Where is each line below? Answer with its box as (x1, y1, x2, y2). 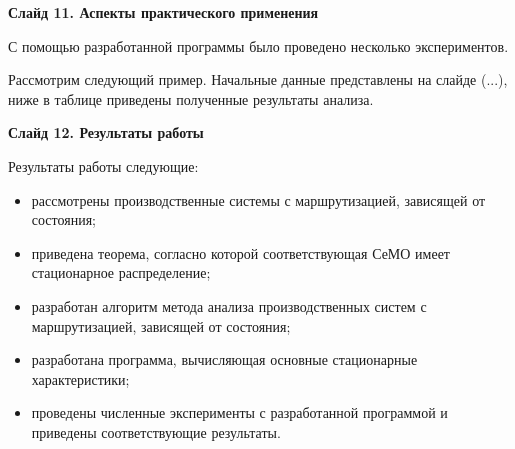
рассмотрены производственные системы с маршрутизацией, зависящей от (31, 189, 486, 210)
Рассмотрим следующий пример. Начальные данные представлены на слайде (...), (8, 69, 508, 90)
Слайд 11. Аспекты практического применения (8, 2, 319, 22)
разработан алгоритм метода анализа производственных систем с (31, 295, 427, 316)
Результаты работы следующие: (8, 155, 199, 176)
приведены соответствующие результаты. (31, 421, 281, 442)
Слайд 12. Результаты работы (8, 122, 204, 143)
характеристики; (31, 368, 130, 389)
